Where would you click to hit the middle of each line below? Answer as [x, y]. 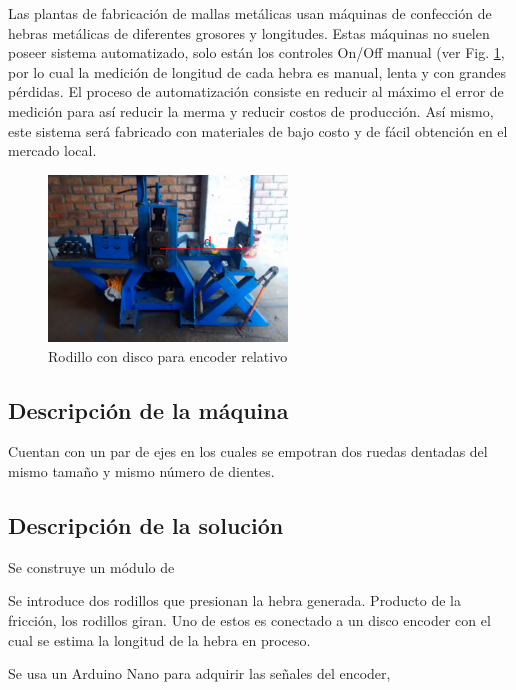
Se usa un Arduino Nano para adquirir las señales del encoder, [199, 673]
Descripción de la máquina [148, 409]
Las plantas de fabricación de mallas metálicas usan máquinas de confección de [250, 13]
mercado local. [52, 150]
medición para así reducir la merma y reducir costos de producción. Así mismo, [251, 110]
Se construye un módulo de [91, 566]
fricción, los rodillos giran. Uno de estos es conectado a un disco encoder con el [249, 619]
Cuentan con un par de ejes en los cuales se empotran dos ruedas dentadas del [248, 451]
